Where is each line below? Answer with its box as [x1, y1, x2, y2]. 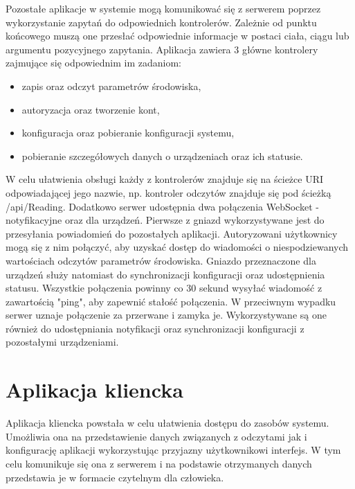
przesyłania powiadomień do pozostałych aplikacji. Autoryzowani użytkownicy [6, 226, 338, 240]
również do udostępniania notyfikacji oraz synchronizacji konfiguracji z [6, 321, 304, 335]
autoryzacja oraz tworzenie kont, [21, 102, 160, 116]
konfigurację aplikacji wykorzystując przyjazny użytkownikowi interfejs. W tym [6, 443, 341, 457]
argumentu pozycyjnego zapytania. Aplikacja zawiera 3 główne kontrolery [6, 42, 318, 56]
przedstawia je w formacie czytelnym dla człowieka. [6, 470, 224, 484]
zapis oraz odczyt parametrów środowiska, [21, 78, 201, 93]
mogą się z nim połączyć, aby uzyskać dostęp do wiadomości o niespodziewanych [6, 240, 349, 254]
